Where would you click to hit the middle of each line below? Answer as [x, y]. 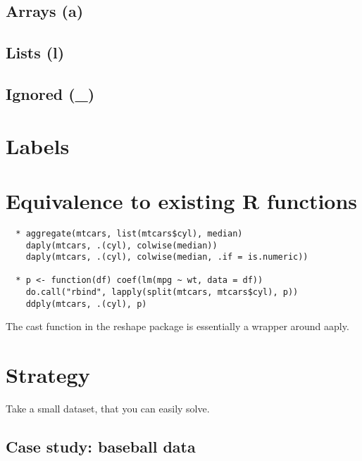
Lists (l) [35, 52]
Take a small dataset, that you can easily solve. [108, 409]
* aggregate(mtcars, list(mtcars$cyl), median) [129, 233]
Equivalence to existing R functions [182, 200]
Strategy [48, 375]
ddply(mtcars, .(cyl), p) [86, 304]
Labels [38, 145]
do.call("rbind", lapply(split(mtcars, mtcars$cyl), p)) [162, 292]
